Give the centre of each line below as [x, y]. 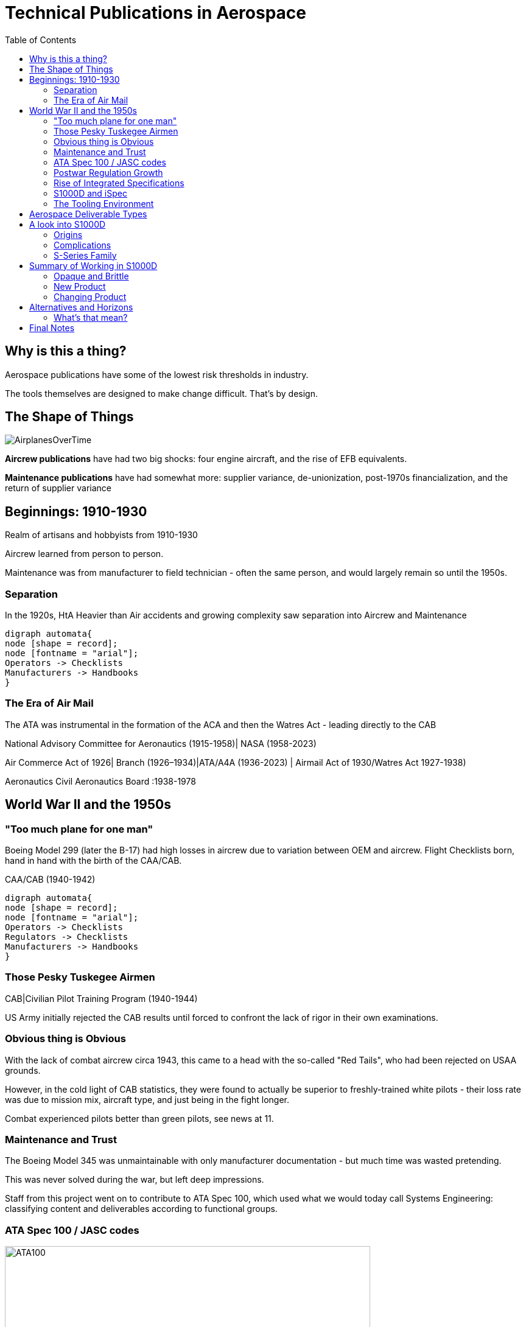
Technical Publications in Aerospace [156, 13]
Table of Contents [41, 40]
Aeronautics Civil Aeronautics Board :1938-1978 [100, 781]
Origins [68, 234]
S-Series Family [85, 255]
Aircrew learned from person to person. [84, 554]
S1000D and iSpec [90, 193]
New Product [80, 286]
